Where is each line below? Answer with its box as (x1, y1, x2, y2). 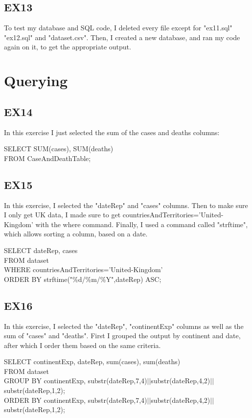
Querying (4, 70, 68, 91)
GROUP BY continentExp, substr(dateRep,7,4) (4, 375, 147, 386)
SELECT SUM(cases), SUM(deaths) (4, 143, 114, 154)
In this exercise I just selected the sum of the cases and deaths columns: (4, 127, 220, 137)
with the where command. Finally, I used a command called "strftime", (35, 219, 248, 229)
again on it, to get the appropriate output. (4, 42, 131, 52)
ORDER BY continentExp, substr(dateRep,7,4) (4, 395, 147, 405)
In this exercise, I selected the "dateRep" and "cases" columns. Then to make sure (4, 200, 248, 210)
